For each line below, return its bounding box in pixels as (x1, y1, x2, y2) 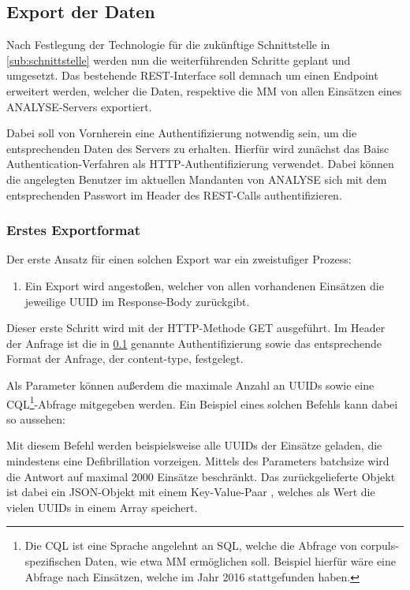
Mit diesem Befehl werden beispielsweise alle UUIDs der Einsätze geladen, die (6, 437, 382, 454)
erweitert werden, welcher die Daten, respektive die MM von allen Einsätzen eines (6, 82, 402, 99)
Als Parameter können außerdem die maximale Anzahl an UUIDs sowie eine (6, 376, 375, 393)
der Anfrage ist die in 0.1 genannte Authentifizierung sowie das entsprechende (6, 334, 382, 351)
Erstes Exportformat (6, 220, 140, 240)
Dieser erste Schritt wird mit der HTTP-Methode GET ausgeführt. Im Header (6, 319, 386, 336)
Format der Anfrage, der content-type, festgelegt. (6, 350, 244, 367)
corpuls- (360, 537, 399, 554)
